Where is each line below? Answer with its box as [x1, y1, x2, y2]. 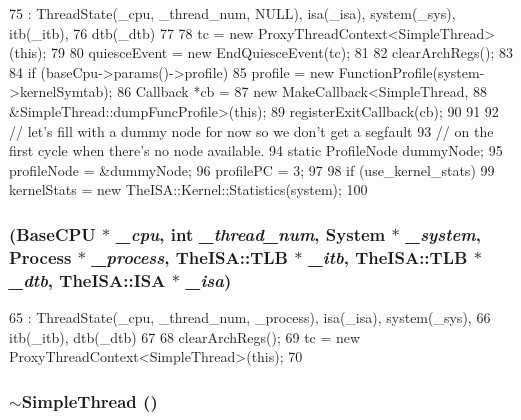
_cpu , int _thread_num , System [116, 221, 386, 246]
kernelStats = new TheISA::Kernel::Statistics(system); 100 [9, 179, 368, 200]
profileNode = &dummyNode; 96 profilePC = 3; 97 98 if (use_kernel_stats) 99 [9, 159, 495, 180]
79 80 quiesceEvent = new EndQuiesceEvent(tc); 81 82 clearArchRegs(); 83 [51, 42, 513, 63]
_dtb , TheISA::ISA [9, 267, 166, 292]
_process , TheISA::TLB [92, 244, 288, 269]
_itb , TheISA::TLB [308, 244, 468, 269]
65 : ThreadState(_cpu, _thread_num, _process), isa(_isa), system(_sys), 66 [9, 307, 491, 327]
